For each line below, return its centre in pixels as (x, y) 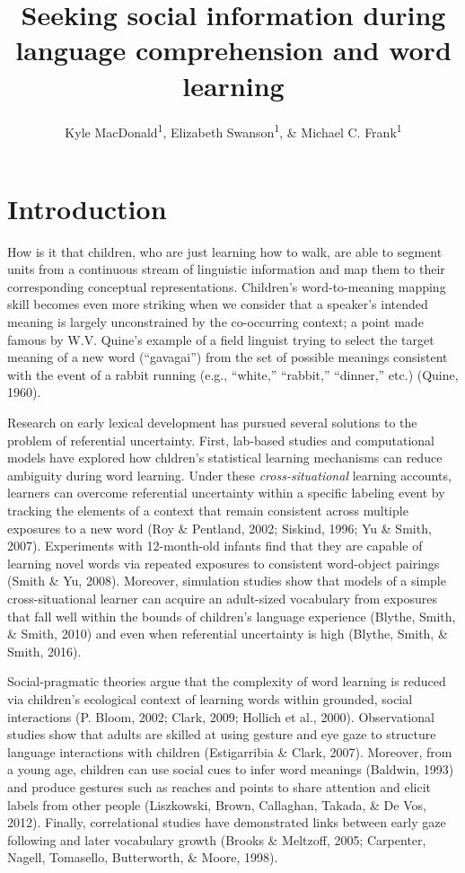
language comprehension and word (233, 50)
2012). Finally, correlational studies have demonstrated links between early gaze (227, 822)
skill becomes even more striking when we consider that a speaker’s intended (218, 304)
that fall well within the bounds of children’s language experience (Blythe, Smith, (232, 616)
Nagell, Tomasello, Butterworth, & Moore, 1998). (143, 857)
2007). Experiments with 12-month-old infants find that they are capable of (215, 546)
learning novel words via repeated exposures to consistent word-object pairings (224, 563)
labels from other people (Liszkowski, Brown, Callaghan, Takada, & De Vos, (217, 804)
